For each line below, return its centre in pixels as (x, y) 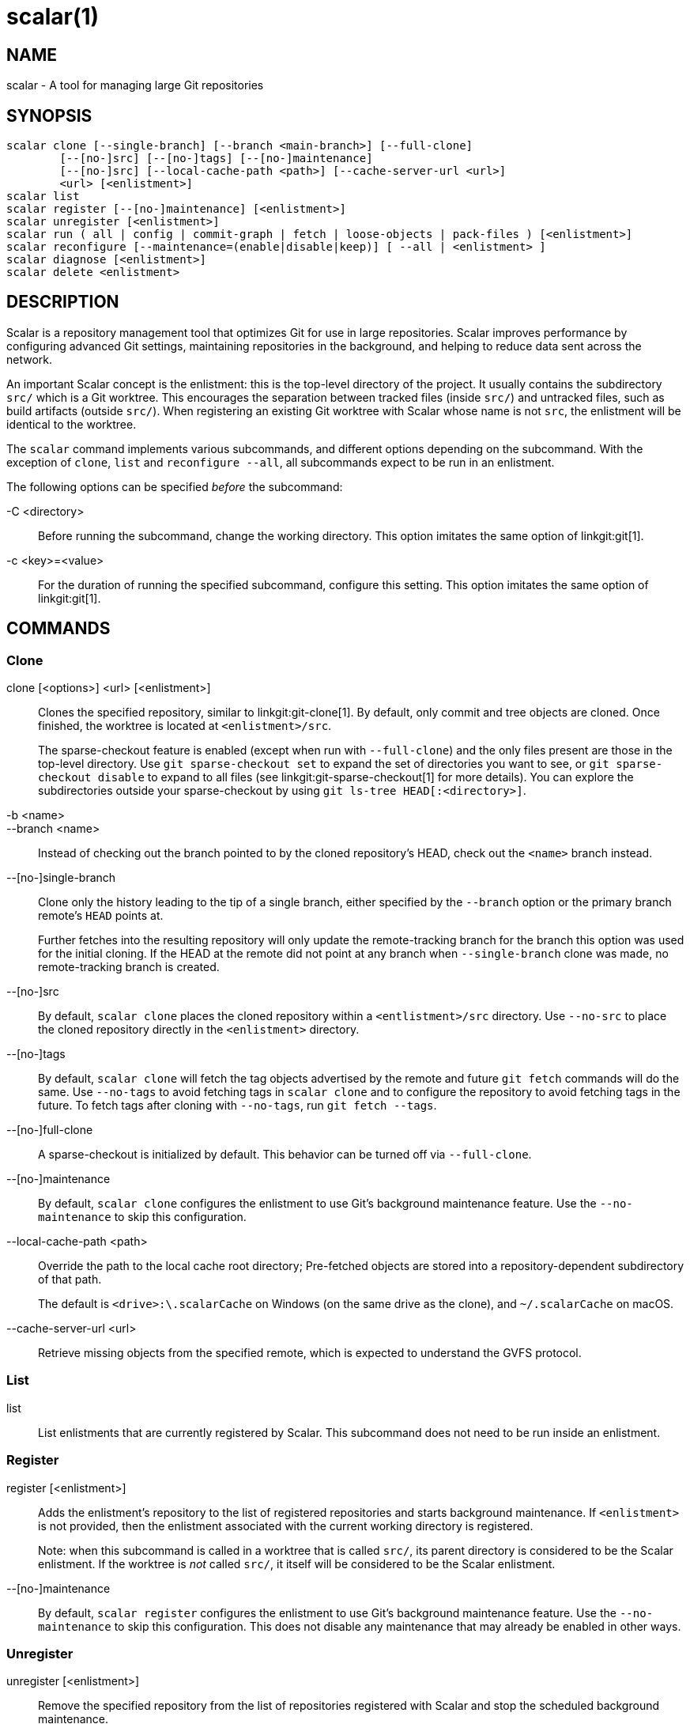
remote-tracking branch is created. (129, 967)
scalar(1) (53, 17)
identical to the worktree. (72, 424)
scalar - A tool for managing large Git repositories (135, 85)
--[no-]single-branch (61, 878)
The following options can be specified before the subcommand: (175, 486)
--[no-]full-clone (50, 1130)
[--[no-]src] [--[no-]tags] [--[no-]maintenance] (216, 159)
